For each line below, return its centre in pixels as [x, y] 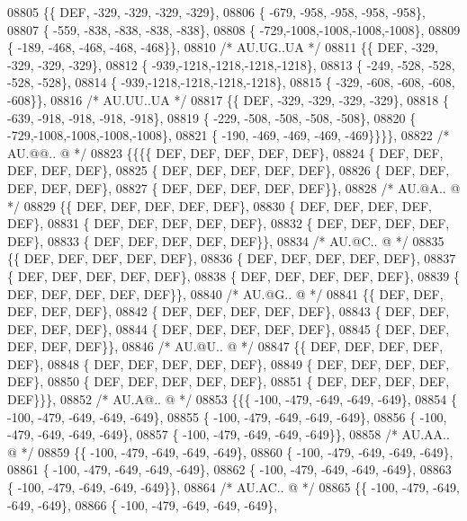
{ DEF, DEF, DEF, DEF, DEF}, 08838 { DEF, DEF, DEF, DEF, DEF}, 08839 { [233, 275]
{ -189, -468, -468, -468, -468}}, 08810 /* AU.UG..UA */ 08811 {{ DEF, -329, [223, 47]
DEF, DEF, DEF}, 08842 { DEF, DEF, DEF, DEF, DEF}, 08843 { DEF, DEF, [229, 311]
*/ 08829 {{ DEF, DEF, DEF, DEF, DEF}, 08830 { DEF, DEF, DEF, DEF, [220, 205]
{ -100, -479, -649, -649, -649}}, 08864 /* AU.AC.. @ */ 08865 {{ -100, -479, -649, [233, 487]
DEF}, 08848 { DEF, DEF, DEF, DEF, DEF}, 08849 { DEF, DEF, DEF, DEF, [229, 363]
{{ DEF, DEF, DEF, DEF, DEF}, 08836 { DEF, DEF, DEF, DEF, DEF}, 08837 [232, 258]
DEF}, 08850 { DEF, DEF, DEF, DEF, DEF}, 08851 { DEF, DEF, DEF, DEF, [229, 381]
